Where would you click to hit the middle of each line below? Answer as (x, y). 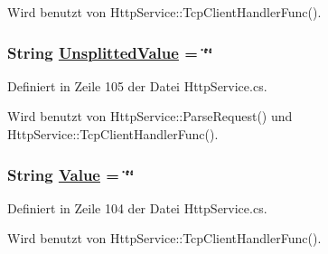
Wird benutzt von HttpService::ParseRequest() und (150, 116)
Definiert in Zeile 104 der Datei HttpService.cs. (137, 207)
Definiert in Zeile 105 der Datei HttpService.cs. (137, 85)
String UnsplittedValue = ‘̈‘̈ (110, 52)
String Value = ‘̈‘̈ (71, 174)
